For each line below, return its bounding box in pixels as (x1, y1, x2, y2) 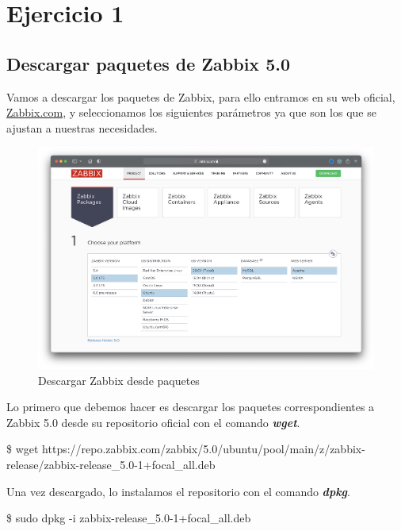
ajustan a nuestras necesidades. (6, 119, 158, 136)
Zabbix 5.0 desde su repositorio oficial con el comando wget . (6, 414, 300, 430)
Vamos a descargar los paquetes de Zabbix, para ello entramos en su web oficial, (6, 88, 395, 105)
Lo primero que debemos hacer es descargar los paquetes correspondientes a (6, 398, 375, 415)
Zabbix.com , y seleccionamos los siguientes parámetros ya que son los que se (6, 104, 376, 121)
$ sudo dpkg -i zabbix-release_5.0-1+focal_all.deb (6, 510, 251, 526)
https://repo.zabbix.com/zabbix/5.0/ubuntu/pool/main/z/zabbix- (42, 441, 365, 457)
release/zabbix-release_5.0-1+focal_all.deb (6, 456, 216, 473)
